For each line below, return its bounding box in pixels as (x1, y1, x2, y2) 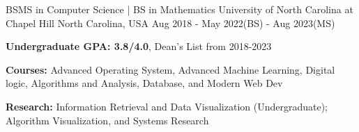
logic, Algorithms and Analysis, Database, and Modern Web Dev (6, 76, 283, 90)
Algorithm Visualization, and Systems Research (6, 113, 209, 127)
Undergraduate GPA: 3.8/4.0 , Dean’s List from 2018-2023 (6, 39, 272, 53)
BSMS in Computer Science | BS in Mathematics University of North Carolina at (6, 2, 353, 16)
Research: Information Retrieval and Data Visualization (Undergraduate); (6, 99, 328, 113)
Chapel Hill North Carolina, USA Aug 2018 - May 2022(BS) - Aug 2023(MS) (6, 15, 335, 30)
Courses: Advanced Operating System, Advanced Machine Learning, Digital (6, 62, 335, 76)
